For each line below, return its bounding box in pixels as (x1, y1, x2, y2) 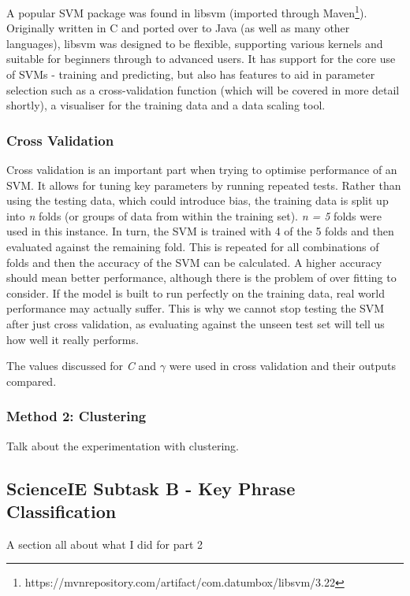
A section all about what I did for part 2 (6, 535, 203, 552)
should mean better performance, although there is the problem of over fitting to (6, 269, 397, 286)
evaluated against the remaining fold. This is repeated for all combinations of (6, 239, 379, 254)
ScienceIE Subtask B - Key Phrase (6, 476, 296, 500)
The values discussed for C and (6, 357, 157, 374)
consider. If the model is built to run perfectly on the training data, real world (6, 284, 385, 301)
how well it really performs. (6, 331, 139, 347)
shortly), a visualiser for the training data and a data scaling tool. (6, 97, 326, 113)
